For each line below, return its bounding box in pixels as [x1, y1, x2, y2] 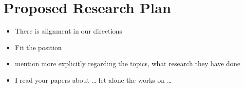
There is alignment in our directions [15, 26, 122, 36]
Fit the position [15, 42, 62, 52]
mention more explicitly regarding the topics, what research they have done [15, 58, 241, 69]
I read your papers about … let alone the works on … [15, 74, 172, 85]
